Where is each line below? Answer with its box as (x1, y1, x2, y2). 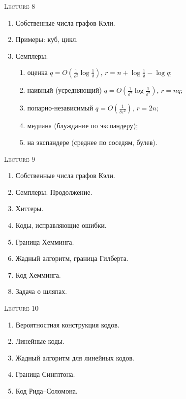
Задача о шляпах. (15, 286, 67, 296)
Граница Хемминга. (15, 236, 74, 247)
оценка (27, 67, 48, 77)
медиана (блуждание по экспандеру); (27, 120, 138, 131)
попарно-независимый (27, 103, 93, 113)
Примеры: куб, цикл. (15, 34, 78, 44)
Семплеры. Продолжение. (15, 186, 93, 197)
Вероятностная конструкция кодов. (15, 319, 120, 329)
